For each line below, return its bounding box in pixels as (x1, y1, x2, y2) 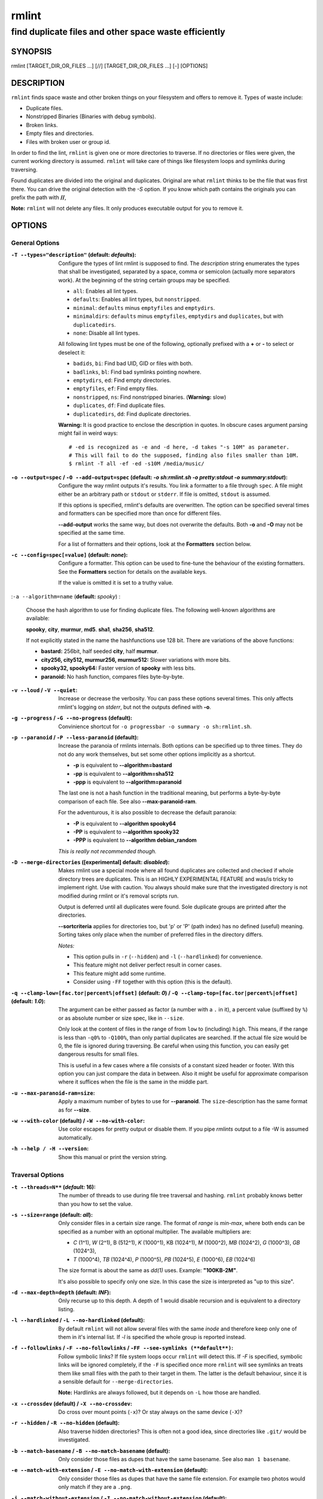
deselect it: (58, 348, 86, 356)
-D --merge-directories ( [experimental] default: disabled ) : (11, 859, 170, 866)
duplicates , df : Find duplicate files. (73, 402, 166, 409)
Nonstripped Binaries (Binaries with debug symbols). (26, 113, 157, 120)
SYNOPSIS (11, 46, 52, 56)
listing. (58, 1305, 75, 1313)
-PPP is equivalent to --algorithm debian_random (73, 836, 197, 844)
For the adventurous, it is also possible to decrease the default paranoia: (58, 809, 237, 816)
